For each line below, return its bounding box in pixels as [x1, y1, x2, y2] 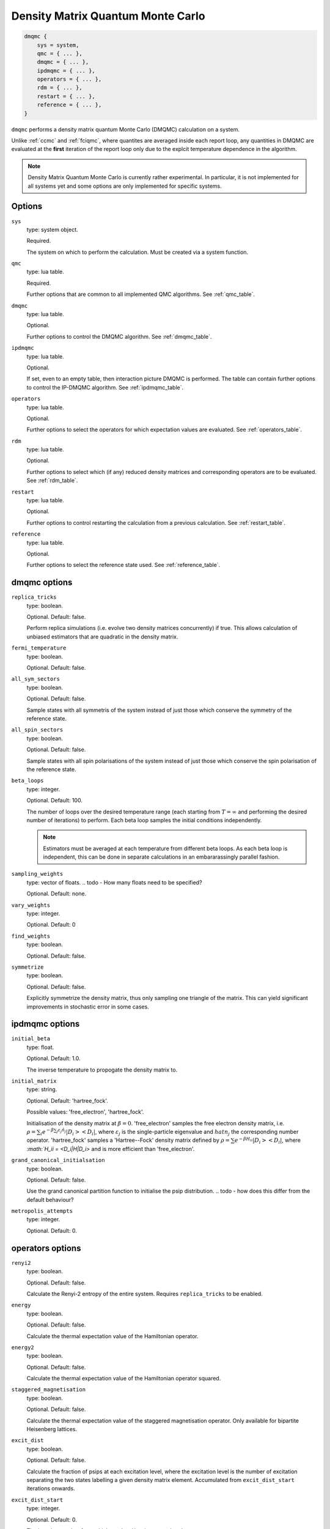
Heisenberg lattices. [26, 1426, 78, 1433]
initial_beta [11, 1035, 51, 1042]
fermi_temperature [11, 645, 67, 651]
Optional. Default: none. [26, 890, 87, 897]
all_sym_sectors [11, 676, 61, 683]
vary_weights [11, 901, 51, 908]
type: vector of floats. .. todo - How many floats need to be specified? [26, 878, 202, 886]
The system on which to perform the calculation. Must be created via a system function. [26, 248, 249, 256]
